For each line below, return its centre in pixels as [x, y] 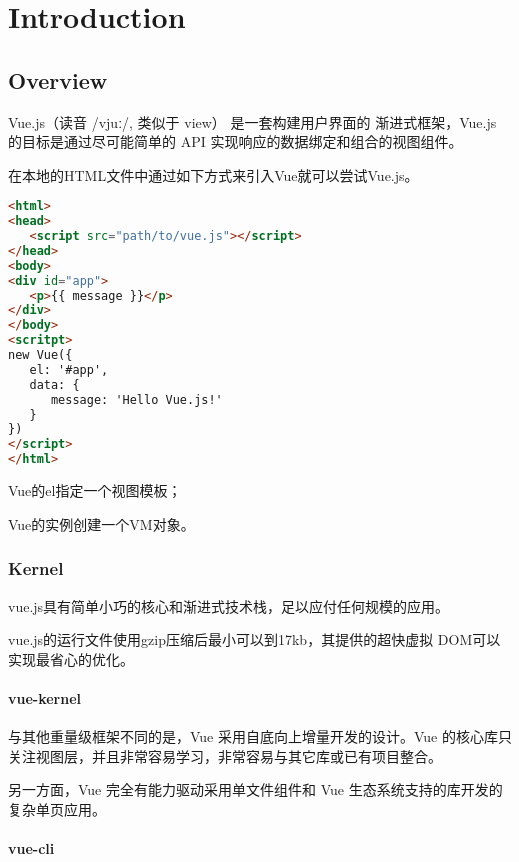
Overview [58, 79]
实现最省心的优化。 [71, 658]
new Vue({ [40, 355]
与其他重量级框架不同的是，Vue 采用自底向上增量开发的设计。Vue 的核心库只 [260, 736]
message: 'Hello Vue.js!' [136, 399]
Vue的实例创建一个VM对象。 [101, 523]
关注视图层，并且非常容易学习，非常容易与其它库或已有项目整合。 [225, 755]
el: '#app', [69, 369]
